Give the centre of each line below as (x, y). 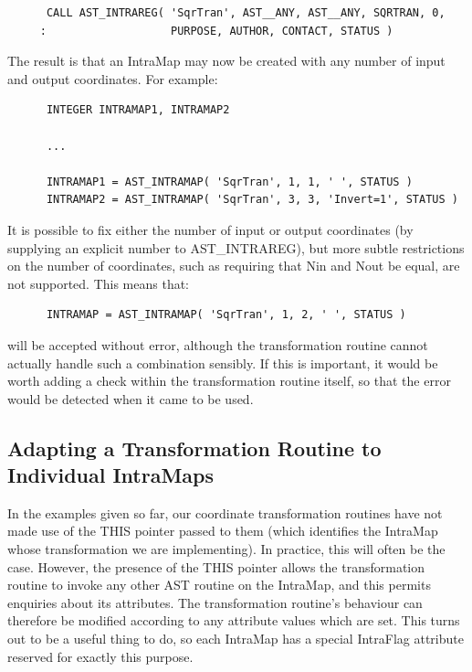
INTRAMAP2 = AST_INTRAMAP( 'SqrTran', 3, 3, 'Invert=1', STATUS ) (252, 200)
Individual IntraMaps (111, 475)
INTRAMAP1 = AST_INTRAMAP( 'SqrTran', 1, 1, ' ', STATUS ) (229, 181)
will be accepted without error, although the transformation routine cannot (218, 344)
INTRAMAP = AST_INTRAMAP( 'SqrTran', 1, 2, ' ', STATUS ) (226, 315)
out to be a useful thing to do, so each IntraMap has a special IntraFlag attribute (236, 639)
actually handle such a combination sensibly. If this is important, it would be (223, 363)
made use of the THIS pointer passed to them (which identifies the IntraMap (223, 531)
